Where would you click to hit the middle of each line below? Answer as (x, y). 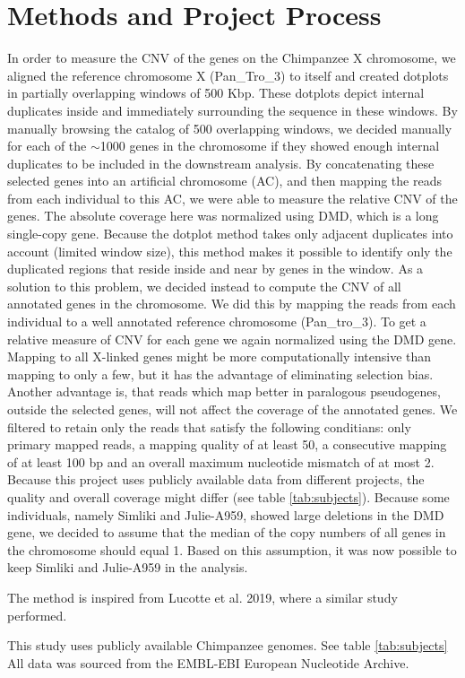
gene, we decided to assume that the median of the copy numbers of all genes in (227, 532)
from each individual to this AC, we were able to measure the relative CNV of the (232, 198)
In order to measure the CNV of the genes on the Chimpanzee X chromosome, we (232, 58)
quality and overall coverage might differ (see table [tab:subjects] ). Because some (228, 496)
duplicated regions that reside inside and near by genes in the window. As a (215, 269)
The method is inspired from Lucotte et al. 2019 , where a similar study (202, 597)
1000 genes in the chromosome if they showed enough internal (270, 146)
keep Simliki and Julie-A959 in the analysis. (128, 567)
